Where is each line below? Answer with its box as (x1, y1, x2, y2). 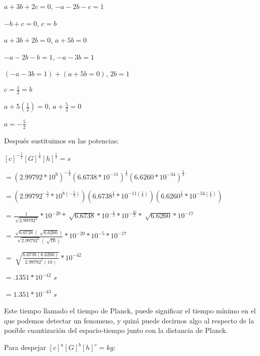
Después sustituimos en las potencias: (4, 135, 119, 145)
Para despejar (4, 342, 46, 352)
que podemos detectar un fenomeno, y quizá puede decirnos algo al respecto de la (4, 315, 254, 325)
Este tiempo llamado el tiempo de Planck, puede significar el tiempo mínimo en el (4, 305, 256, 316)
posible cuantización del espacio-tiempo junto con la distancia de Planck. (4, 325, 228, 335)
